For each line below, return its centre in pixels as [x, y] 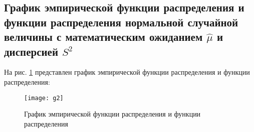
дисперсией [31, 51]
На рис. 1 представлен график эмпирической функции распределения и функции [127, 72]
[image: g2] [44, 98]
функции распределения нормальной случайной [121, 22]
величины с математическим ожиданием [103, 37]
